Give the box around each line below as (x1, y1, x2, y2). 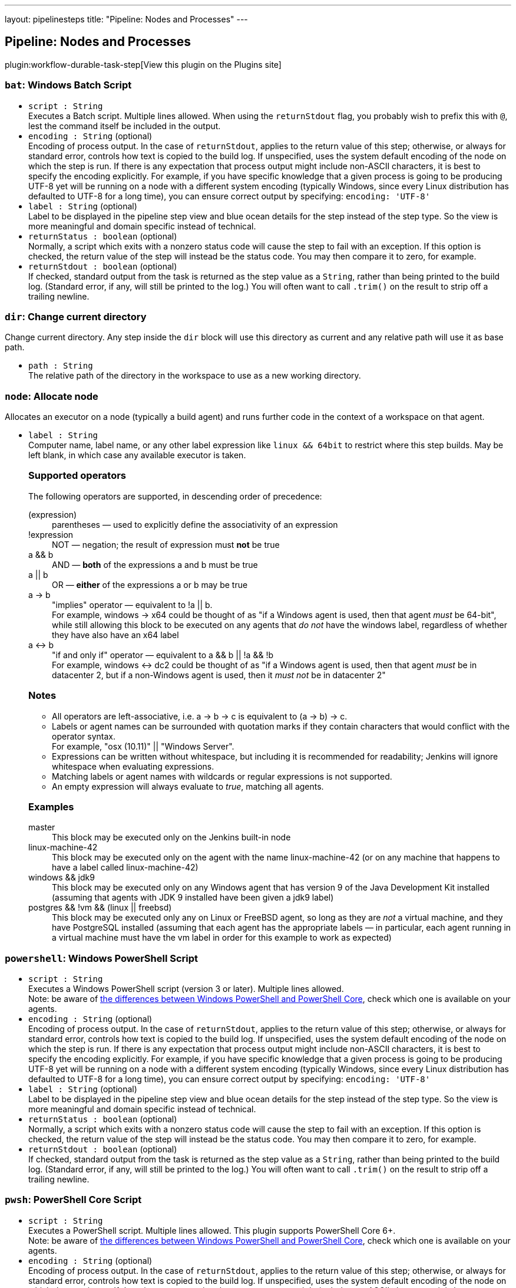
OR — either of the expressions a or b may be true (52, 579, 248, 590)
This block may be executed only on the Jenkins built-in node (52, 832, 291, 843)
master (28, 822, 55, 833)
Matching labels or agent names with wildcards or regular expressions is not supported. (52, 771, 392, 781)
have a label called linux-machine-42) (52, 862, 199, 873)
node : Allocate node (5, 390, 98, 402)
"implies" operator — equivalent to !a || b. (52, 599, 213, 610)
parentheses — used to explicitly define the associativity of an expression (52, 519, 338, 530)
